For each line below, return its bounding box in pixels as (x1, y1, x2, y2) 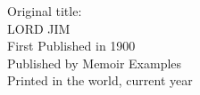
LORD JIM (7, 19, 71, 37)
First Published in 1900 (7, 36, 136, 55)
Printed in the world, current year (7, 71, 193, 90)
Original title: (7, 2, 82, 20)
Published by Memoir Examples (7, 53, 182, 72)
